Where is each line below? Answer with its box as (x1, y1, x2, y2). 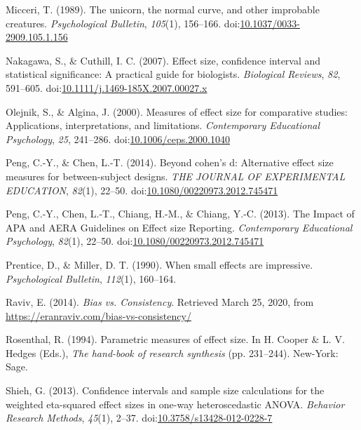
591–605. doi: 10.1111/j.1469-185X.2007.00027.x (6, 80, 207, 95)
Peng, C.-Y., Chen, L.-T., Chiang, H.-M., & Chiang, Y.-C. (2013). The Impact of (6, 206, 355, 221)
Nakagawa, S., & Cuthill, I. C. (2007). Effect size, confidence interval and (6, 53, 321, 67)
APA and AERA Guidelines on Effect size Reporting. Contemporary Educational (6, 220, 353, 234)
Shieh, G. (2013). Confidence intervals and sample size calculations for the (6, 383, 325, 398)
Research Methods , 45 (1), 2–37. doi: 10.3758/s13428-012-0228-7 (6, 410, 273, 425)
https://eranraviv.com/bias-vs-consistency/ (6, 308, 191, 323)
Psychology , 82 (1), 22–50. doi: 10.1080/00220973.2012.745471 (6, 234, 264, 248)
